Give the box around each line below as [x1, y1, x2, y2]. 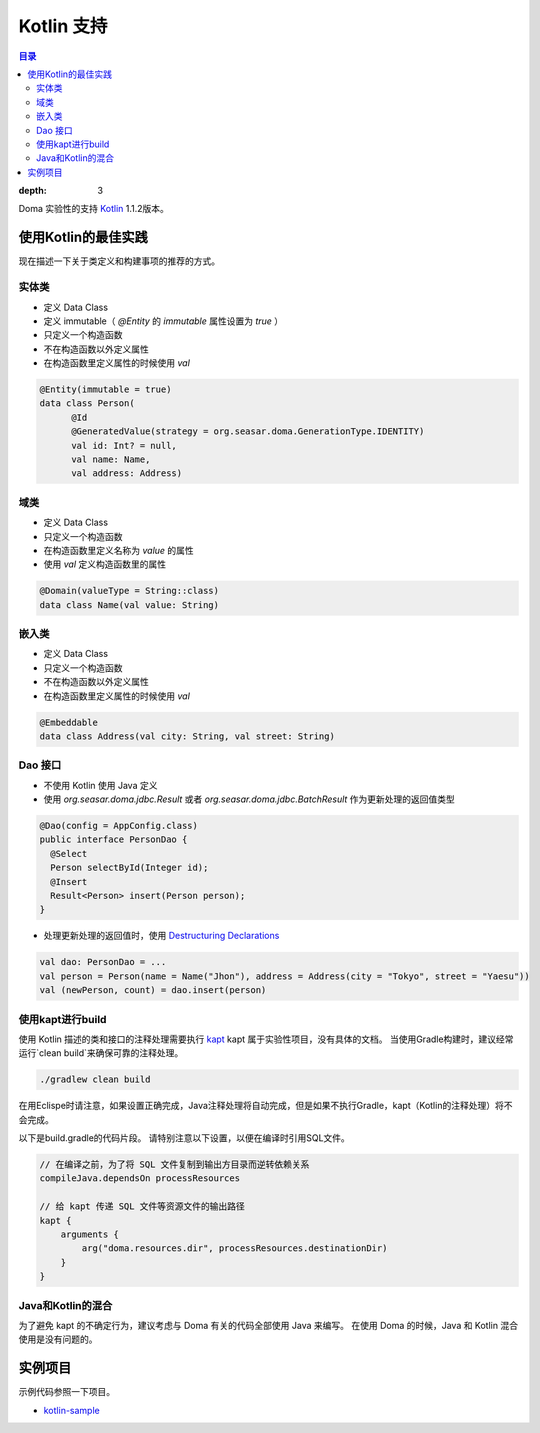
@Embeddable [39, 716, 99, 728]
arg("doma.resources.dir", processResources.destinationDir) [81, 1243, 388, 1254]
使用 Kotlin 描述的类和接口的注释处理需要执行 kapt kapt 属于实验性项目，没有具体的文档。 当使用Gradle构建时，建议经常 [18, 1033, 514, 1045]
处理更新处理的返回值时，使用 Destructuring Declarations [43, 930, 280, 942]
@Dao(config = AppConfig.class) [39, 820, 199, 832]
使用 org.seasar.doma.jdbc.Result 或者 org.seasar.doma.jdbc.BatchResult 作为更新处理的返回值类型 [43, 793, 455, 805]
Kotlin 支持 [18, 15, 108, 37]
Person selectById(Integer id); [50, 862, 209, 874]
